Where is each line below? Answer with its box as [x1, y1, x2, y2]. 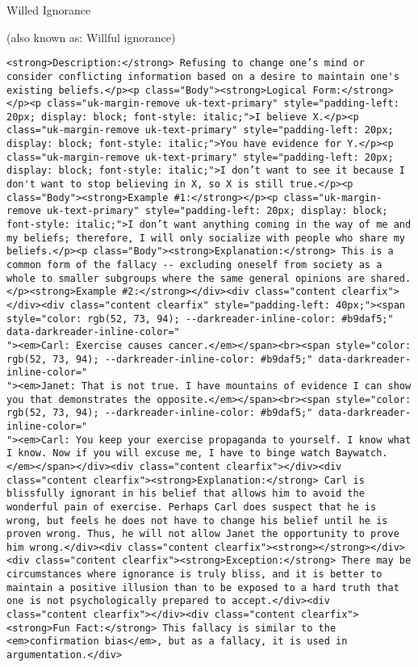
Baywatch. [336, 447, 388, 459]
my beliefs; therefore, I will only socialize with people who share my [6, 232, 405, 244]
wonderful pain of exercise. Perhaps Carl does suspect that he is [6, 501, 377, 513]
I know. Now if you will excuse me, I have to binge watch [6, 447, 330, 459]
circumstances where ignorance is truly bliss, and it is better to [6, 568, 382, 581]
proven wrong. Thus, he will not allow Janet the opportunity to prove [6, 528, 399, 540]
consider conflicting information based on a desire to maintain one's [6, 70, 399, 82]
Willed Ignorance [6, 2, 91, 18]
